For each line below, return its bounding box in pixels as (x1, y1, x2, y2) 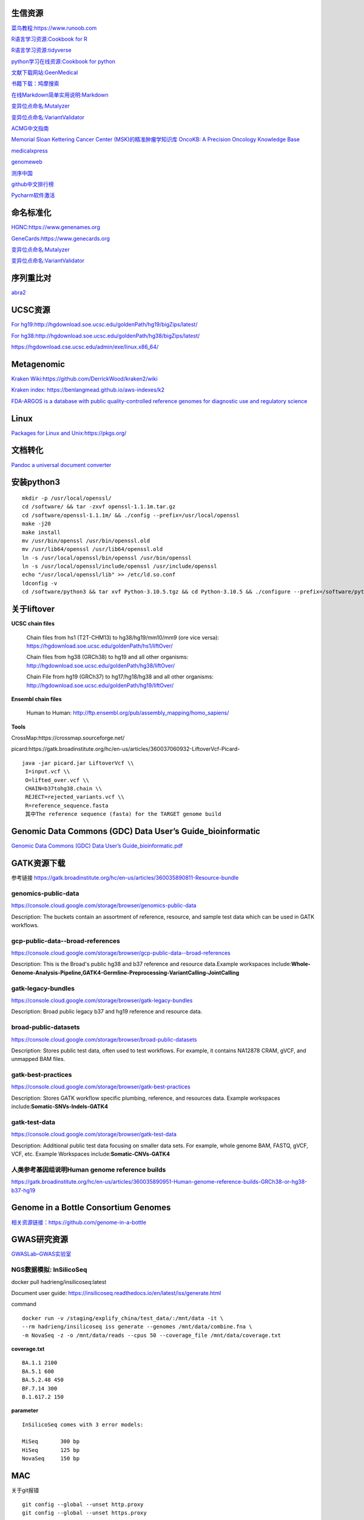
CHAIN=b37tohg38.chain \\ (25, 785, 103, 792)
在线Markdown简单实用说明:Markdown (11, 91, 109, 98)
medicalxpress (11, 147, 48, 154)
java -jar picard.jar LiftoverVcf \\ (22, 759, 135, 766)
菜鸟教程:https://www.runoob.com (11, 24, 97, 32)
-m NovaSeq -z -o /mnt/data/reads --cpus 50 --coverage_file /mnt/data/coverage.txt (22, 1332, 281, 1339)
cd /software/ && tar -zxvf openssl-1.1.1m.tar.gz (22, 503, 176, 510)
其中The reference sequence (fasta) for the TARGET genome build (25, 810, 221, 818)
